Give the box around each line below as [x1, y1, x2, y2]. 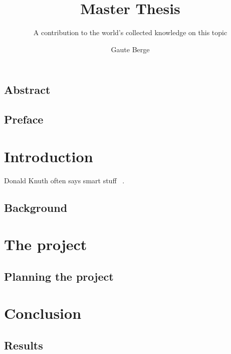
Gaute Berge [111, 44, 150, 54]
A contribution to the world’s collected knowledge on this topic [33, 27, 227, 38]
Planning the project [4, 268, 114, 284]
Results [4, 337, 43, 352]
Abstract [4, 82, 51, 97]
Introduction [4, 146, 93, 166]
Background [4, 199, 68, 215]
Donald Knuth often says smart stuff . [4, 175, 125, 185]
